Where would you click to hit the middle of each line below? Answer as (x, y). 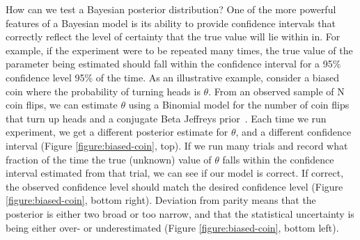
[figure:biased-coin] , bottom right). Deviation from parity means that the (161, 200)
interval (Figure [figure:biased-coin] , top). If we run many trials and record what (177, 145)
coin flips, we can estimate (62, 105)
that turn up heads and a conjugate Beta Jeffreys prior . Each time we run (166, 118)
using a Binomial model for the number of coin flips (239, 105)
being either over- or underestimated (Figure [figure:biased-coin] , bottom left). (172, 227)
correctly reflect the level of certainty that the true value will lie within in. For (173, 37)
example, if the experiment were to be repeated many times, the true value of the (179, 50)
